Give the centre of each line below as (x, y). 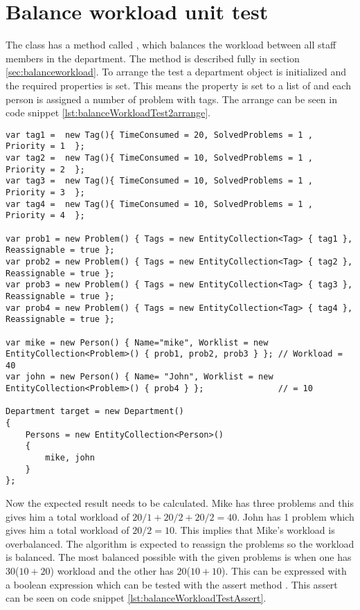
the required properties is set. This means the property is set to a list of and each (178, 85)
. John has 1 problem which (296, 516)
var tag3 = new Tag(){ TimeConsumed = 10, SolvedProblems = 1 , (159, 181)
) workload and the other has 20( (120, 571)
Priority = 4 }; (45, 216)
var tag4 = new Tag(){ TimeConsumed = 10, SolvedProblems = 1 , (159, 204)
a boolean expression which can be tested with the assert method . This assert (172, 584)
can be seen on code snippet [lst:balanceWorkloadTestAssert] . (136, 598)
